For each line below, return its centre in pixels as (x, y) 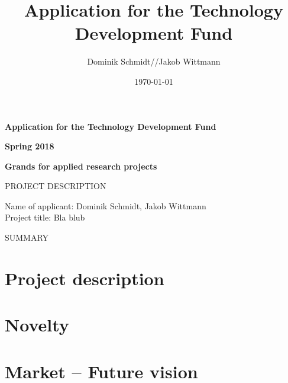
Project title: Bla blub (45, 217)
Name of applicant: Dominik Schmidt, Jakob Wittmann (106, 205)
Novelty (37, 325)
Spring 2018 (30, 146)
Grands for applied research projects (81, 166)
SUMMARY (27, 237)
